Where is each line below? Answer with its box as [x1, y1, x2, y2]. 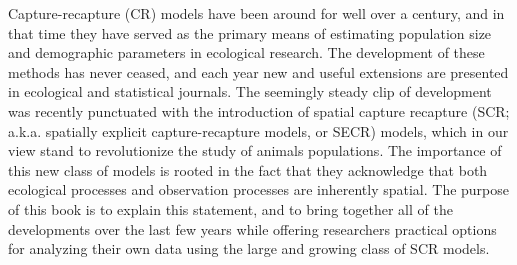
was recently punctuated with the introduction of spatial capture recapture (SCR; [8, 100, 510, 121]
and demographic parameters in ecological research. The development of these [8, 42, 485, 63]
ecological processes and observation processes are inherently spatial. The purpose [8, 179, 510, 200]
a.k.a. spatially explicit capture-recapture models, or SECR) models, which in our [8, 120, 509, 141]
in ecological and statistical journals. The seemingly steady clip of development [8, 81, 492, 102]
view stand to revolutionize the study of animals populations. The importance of [8, 140, 502, 161]
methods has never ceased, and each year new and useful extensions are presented [8, 61, 509, 82]
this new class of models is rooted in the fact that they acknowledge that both [8, 159, 488, 180]
